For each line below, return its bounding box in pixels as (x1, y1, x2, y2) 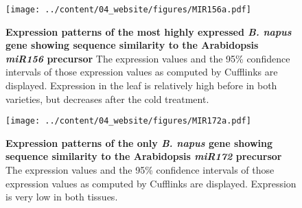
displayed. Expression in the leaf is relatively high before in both (5, 78, 277, 93)
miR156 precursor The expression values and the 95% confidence (5, 51, 290, 65)
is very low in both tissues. (5, 189, 118, 204)
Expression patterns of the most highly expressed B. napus (5, 24, 292, 38)
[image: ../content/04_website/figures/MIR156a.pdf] (5, 5, 251, 14)
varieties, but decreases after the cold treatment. (5, 91, 209, 106)
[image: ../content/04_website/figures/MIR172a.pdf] (5, 116, 251, 126)
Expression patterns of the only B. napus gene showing (5, 135, 273, 150)
